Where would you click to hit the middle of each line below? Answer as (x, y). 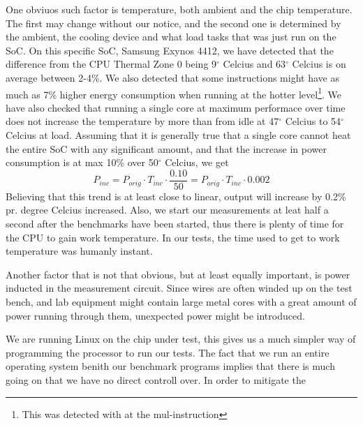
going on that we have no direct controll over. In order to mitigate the (156, 379)
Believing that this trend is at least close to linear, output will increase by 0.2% (176, 196)
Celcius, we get (197, 162)
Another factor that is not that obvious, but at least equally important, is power (178, 274)
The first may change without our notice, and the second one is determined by (173, 23)
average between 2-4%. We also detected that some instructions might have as (172, 77)
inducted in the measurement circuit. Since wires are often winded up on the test (179, 288)
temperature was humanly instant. (79, 251)
